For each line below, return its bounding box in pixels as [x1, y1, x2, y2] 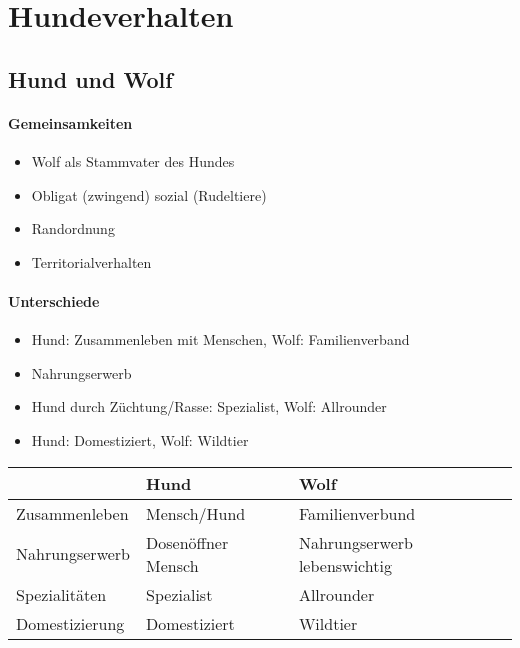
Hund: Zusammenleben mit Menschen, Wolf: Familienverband [31, 329, 410, 350]
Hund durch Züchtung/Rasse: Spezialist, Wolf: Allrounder [31, 396, 387, 417]
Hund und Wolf [8, 63, 173, 94]
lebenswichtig [298, 553, 392, 577]
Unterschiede [8, 290, 100, 311]
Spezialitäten [16, 582, 107, 606]
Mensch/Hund [146, 501, 246, 525]
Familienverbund [298, 501, 416, 525]
